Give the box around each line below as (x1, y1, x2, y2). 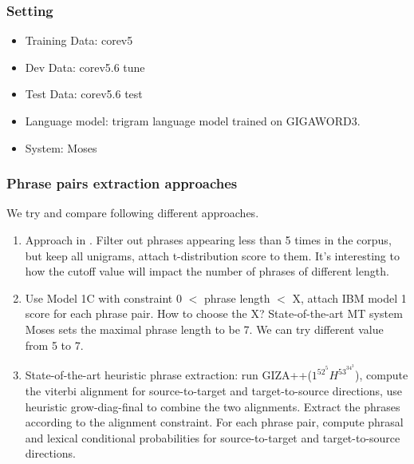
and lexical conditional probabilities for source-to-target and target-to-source (25, 429, 400, 446)
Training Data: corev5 (25, 32, 133, 49)
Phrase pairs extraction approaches (6, 173, 238, 193)
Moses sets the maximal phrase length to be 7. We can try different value (25, 320, 384, 337)
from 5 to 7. (25, 336, 84, 353)
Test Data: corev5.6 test (25, 85, 143, 102)
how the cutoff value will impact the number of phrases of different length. (25, 263, 389, 280)
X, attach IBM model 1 (292, 289, 407, 306)
